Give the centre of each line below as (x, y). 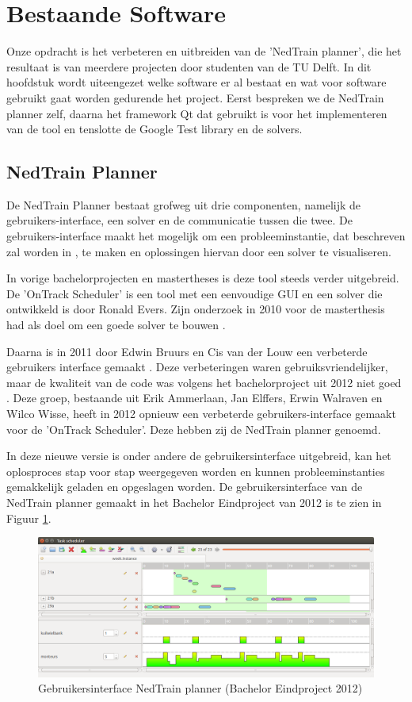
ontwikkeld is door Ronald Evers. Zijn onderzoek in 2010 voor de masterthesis (196, 309)
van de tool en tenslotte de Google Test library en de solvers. (154, 129)
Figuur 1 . (29, 518)
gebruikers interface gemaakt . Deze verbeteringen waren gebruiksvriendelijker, (197, 367)
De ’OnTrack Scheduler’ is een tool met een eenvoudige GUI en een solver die (195, 293)
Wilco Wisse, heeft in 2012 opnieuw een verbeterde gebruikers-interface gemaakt (201, 414)
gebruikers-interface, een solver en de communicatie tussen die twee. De (179, 220)
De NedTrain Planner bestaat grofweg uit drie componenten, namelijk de (184, 204)
